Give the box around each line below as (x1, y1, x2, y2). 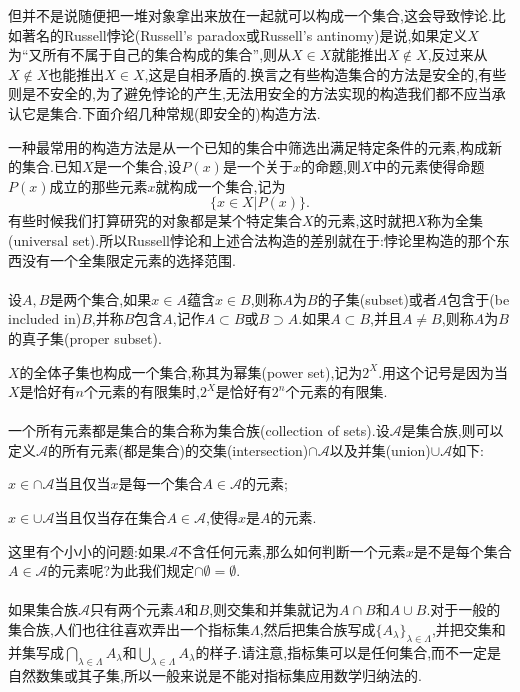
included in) (8, 308, 82, 329)
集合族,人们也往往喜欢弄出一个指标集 (8, 619, 250, 640)
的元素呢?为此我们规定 (47, 560, 195, 581)
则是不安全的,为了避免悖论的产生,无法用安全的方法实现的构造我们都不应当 (8, 83, 492, 104)
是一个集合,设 (93, 156, 182, 177)
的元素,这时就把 (313, 210, 416, 231)
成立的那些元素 (49, 175, 148, 196)
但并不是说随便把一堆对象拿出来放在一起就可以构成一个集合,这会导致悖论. (8, 5, 492, 25)
